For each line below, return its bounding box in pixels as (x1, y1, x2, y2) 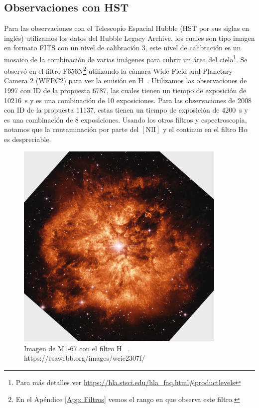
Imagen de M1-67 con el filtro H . (24, 343, 129, 353)
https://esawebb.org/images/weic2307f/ (24, 353, 145, 363)
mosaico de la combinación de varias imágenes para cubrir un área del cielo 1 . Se (4, 52, 248, 64)
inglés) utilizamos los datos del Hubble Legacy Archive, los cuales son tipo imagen (4, 32, 255, 43)
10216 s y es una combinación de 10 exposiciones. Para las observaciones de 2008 (4, 95, 252, 105)
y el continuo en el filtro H (163, 124, 244, 135)
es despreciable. (4, 134, 51, 144)
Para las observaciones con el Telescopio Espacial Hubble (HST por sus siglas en (4, 23, 249, 33)
